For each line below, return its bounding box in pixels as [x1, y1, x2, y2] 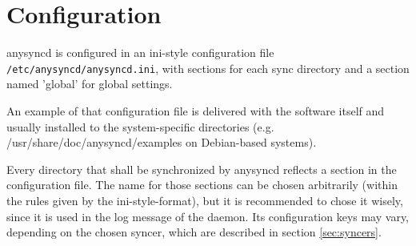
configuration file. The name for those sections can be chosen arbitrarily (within [6, 176, 398, 193]
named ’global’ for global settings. [6, 75, 173, 92]
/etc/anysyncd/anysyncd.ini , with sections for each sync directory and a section [6, 59, 410, 76]
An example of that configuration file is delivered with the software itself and [6, 102, 385, 119]
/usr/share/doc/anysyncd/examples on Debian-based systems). [6, 134, 317, 151]
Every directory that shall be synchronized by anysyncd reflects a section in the [6, 160, 397, 177]
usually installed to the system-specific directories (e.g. [6, 118, 274, 135]
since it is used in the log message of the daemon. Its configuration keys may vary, [6, 208, 410, 224]
